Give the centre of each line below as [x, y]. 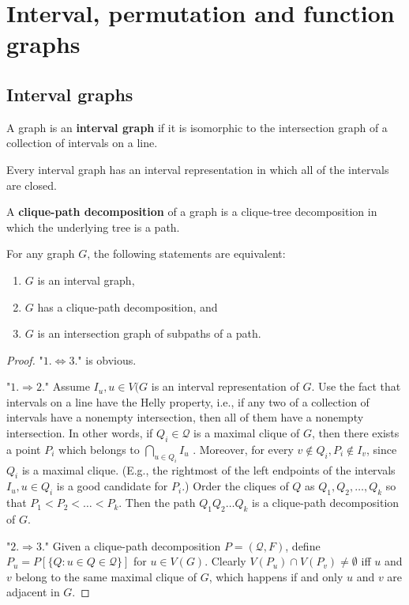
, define [303, 545]
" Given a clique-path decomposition [133, 545]
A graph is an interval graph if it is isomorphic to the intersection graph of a [197, 127]
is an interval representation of [225, 386]
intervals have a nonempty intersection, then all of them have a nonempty [185, 417]
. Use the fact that [356, 386]
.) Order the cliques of [235, 486]
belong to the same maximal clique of [106, 576]
